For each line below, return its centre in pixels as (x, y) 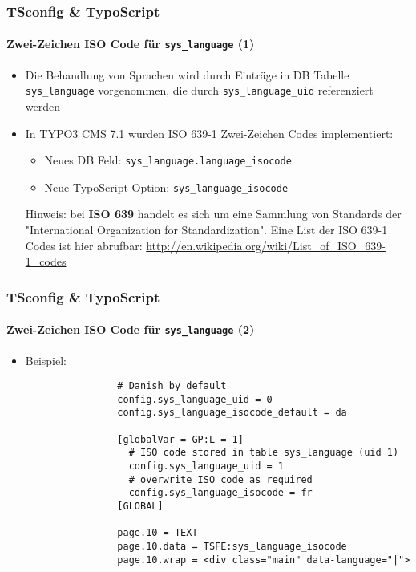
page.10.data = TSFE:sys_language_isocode (232, 546)
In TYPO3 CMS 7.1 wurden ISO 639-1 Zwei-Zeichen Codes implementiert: (209, 133)
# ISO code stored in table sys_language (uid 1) (264, 453)
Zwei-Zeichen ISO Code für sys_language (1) (131, 44)
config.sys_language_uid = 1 (206, 467)
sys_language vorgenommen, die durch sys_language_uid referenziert (199, 90)
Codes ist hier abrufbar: (84, 245)
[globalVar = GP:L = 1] (180, 439)
